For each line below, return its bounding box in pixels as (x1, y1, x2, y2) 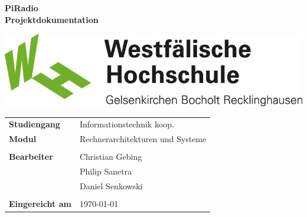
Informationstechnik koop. (79, 118, 174, 130)
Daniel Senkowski (79, 180, 143, 192)
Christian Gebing (79, 150, 142, 163)
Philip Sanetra (79, 165, 132, 177)
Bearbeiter (9, 150, 53, 163)
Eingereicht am (9, 198, 71, 210)
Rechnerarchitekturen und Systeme (79, 133, 207, 145)
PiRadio (5, 2, 38, 14)
